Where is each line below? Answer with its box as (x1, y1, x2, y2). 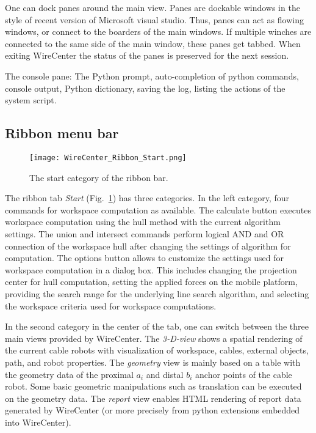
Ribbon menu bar (5, 124, 119, 142)
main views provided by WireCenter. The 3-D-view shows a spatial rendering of (5, 331, 303, 344)
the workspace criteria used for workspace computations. (5, 299, 217, 312)
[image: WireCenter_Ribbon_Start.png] (29, 153, 187, 162)
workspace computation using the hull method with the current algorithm (5, 215, 281, 228)
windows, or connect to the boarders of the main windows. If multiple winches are (5, 25, 312, 38)
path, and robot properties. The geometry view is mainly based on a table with (5, 355, 301, 368)
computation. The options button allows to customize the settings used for (5, 251, 284, 264)
